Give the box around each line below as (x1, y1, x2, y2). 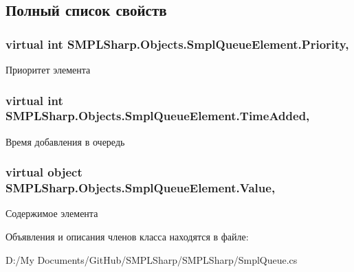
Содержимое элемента (5, 206, 98, 220)
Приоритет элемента (5, 63, 91, 76)
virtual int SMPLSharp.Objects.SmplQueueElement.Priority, (5, 35, 349, 52)
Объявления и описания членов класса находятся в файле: (5, 229, 249, 244)
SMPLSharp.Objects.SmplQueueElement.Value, (5, 179, 276, 196)
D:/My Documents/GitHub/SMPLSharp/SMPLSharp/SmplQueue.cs (5, 252, 298, 267)
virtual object (5, 163, 82, 181)
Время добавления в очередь (5, 134, 125, 148)
